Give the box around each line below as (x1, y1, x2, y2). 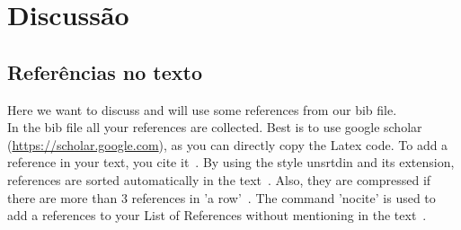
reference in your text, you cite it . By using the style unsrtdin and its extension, (7, 153, 455, 172)
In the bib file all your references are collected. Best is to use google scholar (7, 118, 422, 137)
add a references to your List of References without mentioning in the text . (7, 206, 427, 225)
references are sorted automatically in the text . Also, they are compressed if (7, 170, 431, 189)
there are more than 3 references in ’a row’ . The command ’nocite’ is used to (7, 188, 436, 207)
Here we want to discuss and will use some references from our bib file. (7, 100, 397, 119)
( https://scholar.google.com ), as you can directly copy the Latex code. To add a (7, 135, 448, 154)
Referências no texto (7, 57, 203, 85)
